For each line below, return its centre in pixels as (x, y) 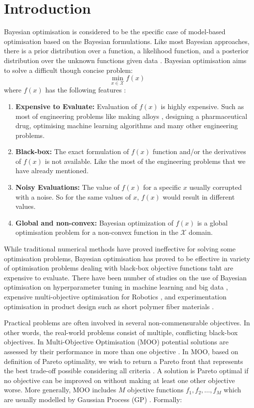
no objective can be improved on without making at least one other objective (119, 380)
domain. (201, 232)
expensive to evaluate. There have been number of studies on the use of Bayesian (126, 277)
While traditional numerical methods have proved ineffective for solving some (120, 249)
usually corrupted (216, 187)
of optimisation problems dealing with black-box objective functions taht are (119, 268)
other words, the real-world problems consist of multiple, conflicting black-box (121, 332)
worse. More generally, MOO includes (60, 390)
